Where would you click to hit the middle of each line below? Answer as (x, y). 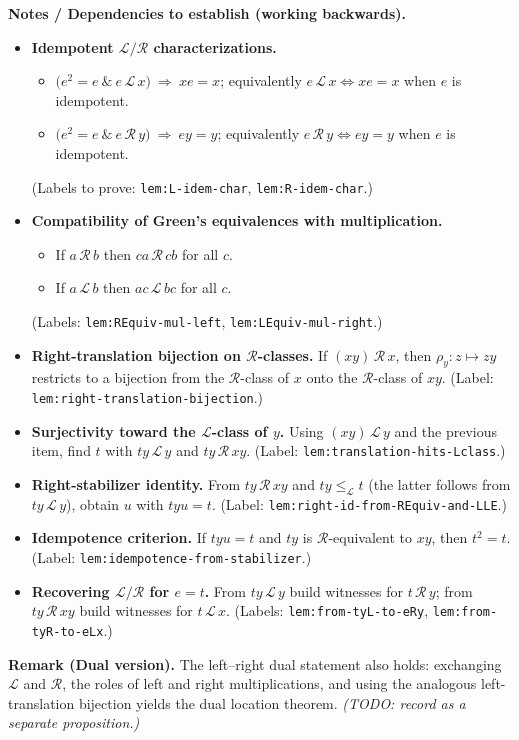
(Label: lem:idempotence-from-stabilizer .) (171, 557)
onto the (332, 377)
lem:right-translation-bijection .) (147, 397)
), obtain (92, 503)
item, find (61, 450)
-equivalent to (370, 537)
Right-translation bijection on (136, 354)
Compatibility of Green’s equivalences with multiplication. (237, 220)
